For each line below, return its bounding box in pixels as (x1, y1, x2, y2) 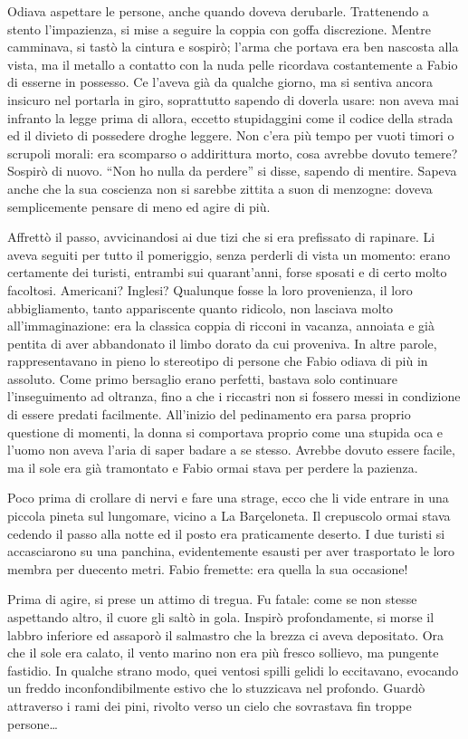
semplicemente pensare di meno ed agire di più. (7, 197, 271, 216)
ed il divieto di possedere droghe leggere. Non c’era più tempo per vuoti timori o (7, 126, 454, 145)
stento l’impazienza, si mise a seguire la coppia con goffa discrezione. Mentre (7, 19, 431, 38)
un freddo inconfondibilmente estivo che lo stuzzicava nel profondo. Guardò (7, 678, 425, 697)
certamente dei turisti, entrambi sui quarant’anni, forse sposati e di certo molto (7, 263, 447, 282)
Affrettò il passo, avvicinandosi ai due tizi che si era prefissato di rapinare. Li (7, 227, 435, 246)
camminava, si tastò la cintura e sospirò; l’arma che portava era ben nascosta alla (7, 37, 459, 56)
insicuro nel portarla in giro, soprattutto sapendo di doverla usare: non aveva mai (7, 90, 459, 109)
